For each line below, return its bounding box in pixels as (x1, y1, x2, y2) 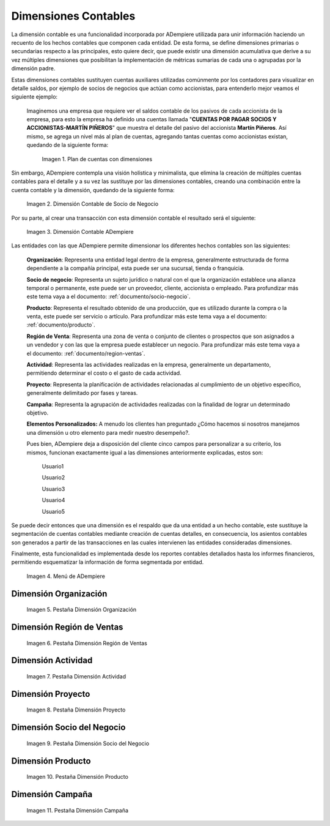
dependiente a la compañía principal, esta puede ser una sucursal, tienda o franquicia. (26, 265, 244, 272)
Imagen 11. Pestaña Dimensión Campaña (26, 806, 128, 814)
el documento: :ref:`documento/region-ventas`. (26, 350, 145, 357)
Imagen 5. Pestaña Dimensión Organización (26, 606, 137, 614)
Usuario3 (42, 485, 65, 492)
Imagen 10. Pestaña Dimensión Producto (26, 773, 128, 781)
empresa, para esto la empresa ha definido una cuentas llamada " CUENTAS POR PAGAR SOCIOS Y (26, 116, 277, 123)
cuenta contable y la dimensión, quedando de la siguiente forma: (11, 186, 175, 193)
